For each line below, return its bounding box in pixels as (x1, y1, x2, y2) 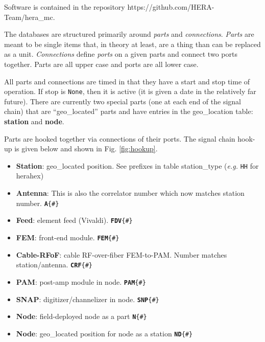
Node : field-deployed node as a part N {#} (16, 311, 147, 322)
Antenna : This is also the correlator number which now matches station (16, 188, 245, 198)
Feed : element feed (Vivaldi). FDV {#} (16, 215, 133, 225)
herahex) (16, 170, 44, 181)
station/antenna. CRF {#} (16, 259, 93, 270)
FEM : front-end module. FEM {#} (16, 232, 119, 242)
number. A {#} (16, 197, 59, 208)
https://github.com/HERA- (127, 2, 214, 12)
